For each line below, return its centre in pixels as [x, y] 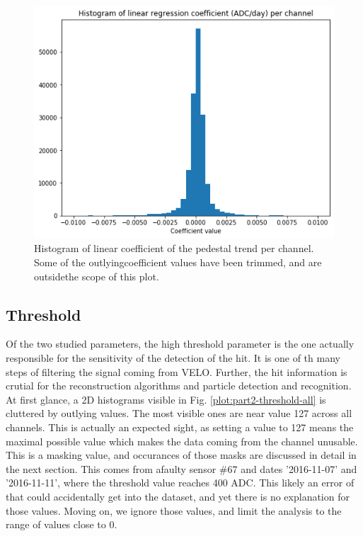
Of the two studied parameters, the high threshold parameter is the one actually [180, 344]
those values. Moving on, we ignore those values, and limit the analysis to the [174, 510]
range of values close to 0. [62, 524]
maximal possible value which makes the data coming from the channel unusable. [182, 441]
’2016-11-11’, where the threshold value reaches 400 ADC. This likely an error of [180, 483]
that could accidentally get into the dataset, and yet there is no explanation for [178, 496]
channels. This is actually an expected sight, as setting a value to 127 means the [180, 427]
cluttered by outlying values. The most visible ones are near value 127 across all [179, 413]
